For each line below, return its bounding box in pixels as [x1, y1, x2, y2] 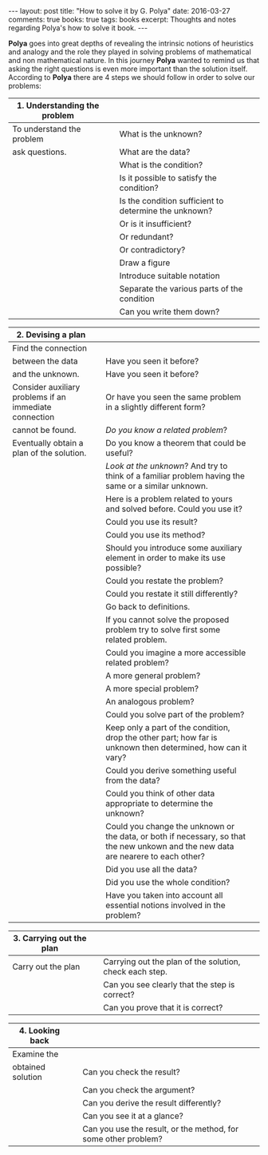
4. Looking [18, 1025, 61, 1036]
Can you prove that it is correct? [103, 1002, 223, 1013]
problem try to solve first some [105, 625, 221, 635]
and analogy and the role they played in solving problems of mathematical [8, 47, 251, 57]
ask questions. [12, 146, 67, 157]
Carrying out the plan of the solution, [103, 956, 241, 967]
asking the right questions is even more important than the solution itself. [8, 64, 248, 73]
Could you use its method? [105, 530, 206, 540]
